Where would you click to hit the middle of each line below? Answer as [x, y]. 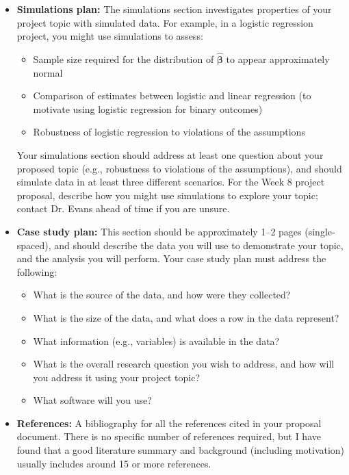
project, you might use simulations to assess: [110, 36]
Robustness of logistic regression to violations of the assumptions [169, 132]
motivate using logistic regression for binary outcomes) [148, 108]
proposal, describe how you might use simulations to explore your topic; [167, 195]
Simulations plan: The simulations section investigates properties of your [174, 9]
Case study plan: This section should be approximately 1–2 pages [159, 231]
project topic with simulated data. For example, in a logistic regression [165, 22]
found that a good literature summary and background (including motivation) [181, 450]
